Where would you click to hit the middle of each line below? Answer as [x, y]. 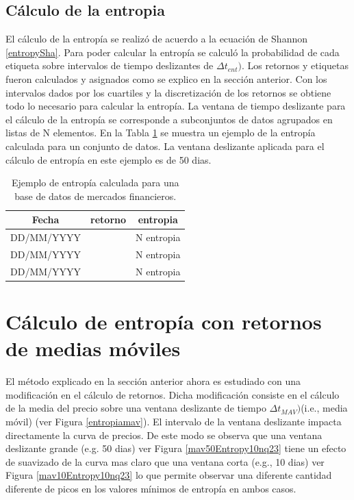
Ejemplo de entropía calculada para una [95, 183]
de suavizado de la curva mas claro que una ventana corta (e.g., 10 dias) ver [165, 461]
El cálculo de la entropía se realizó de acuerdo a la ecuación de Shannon [156, 39]
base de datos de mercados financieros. [96, 196]
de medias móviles [93, 348]
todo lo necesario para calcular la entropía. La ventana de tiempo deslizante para [176, 106]
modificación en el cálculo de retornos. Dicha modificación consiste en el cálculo [173, 394]
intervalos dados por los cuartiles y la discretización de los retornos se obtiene [168, 92]
